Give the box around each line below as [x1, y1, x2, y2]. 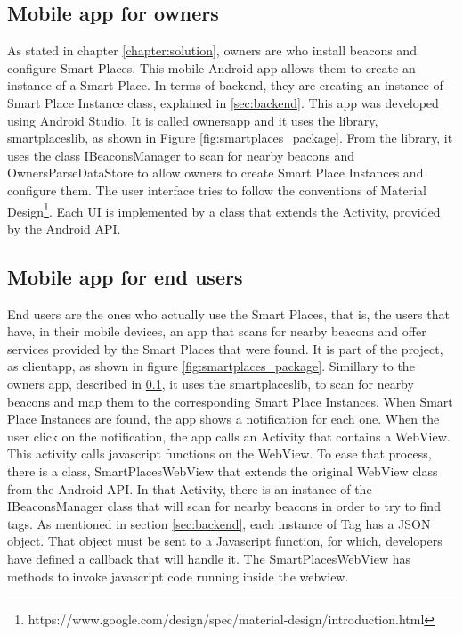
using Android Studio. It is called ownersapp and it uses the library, [7, 111, 378, 129]
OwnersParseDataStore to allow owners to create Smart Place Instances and [7, 163, 424, 182]
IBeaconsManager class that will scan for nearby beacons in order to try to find [7, 497, 441, 515]
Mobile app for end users [7, 262, 243, 290]
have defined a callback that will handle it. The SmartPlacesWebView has [7, 548, 411, 567]
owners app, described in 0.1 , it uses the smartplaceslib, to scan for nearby [7, 374, 414, 392]
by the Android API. [7, 219, 121, 237]
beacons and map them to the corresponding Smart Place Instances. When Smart [7, 392, 453, 410]
